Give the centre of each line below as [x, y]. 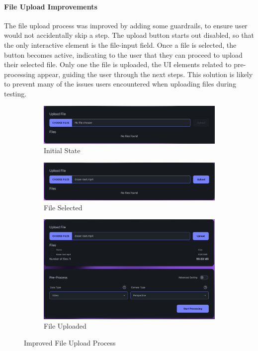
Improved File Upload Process [70, 342]
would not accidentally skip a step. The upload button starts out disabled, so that [129, 35]
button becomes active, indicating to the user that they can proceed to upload [123, 54]
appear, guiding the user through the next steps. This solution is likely [145, 74]
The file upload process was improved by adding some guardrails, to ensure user [126, 25]
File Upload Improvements [51, 6]
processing [20, 74]
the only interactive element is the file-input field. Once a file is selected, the [120, 44]
